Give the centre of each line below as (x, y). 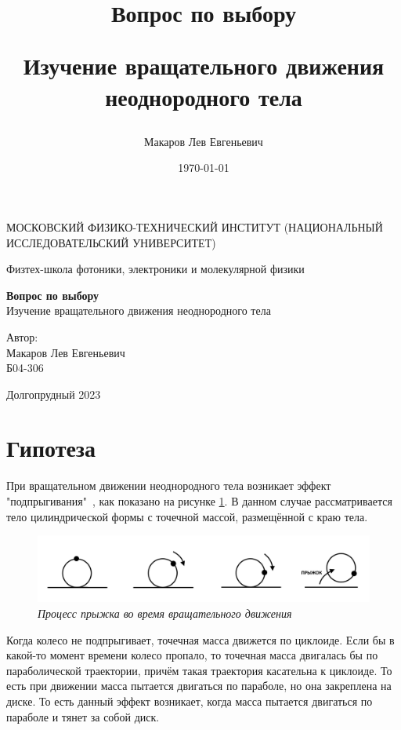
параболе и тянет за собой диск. (83, 716)
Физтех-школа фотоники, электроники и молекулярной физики (155, 269)
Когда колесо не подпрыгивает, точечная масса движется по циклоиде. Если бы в (200, 639)
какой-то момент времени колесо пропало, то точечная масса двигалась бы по (192, 655)
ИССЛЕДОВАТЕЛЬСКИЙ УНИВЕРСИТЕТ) (111, 242)
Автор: (22, 336)
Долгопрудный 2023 (54, 394)
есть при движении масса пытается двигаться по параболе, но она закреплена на (199, 686)
